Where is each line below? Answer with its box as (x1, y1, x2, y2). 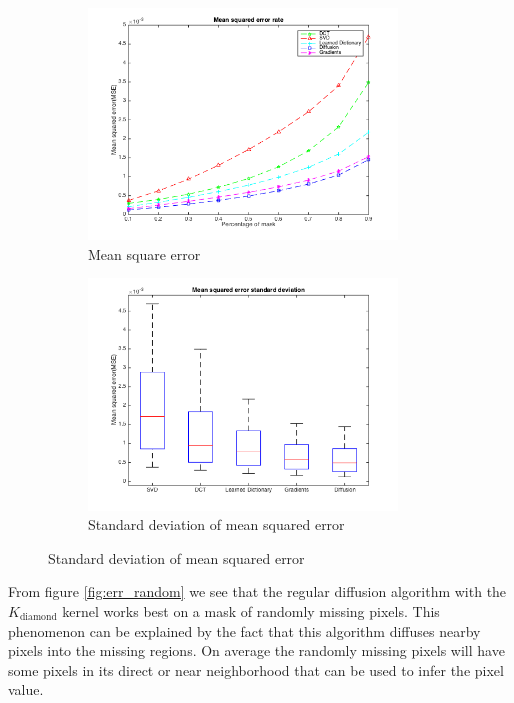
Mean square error (88, 243, 201, 264)
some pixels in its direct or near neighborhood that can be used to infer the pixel (8, 659, 504, 680)
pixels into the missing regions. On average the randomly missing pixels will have (8, 640, 505, 661)
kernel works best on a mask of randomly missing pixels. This (62, 600, 440, 621)
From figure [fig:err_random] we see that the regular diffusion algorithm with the (8, 581, 507, 602)
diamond (19, 612, 57, 623)
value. (8, 679, 44, 700)
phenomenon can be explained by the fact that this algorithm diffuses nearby (8, 620, 481, 641)
